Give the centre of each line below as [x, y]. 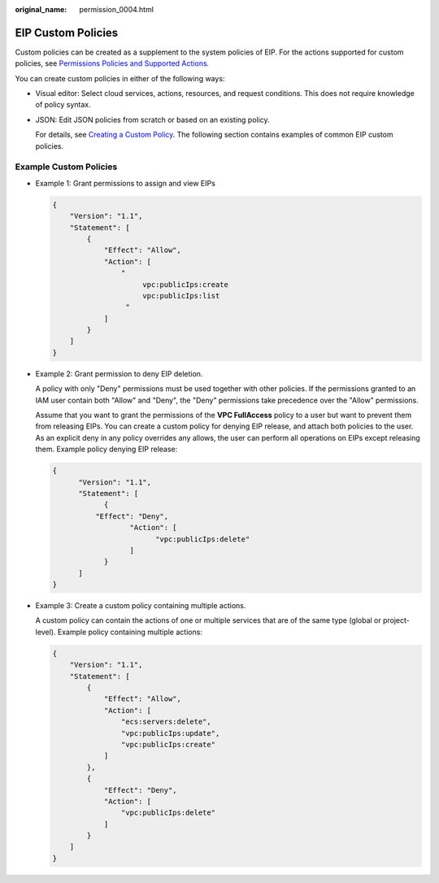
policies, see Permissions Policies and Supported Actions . [112, 63]
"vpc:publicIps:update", [170, 733]
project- [396, 620]
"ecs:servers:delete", [166, 722]
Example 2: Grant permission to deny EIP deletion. [119, 373]
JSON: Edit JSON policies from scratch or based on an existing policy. [152, 120]
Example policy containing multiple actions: [130, 632]
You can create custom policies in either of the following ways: [120, 78]
